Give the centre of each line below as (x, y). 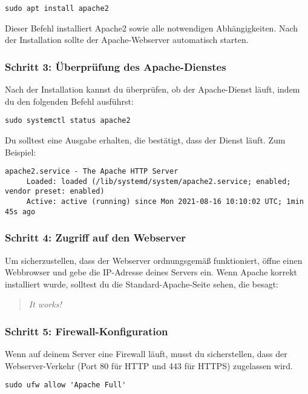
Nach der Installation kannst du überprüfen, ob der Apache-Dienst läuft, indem (152, 89)
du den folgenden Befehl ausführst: (69, 101)
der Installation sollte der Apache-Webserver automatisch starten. (127, 40)
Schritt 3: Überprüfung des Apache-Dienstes (116, 66)
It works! (45, 304)
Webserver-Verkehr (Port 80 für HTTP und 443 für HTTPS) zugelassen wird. (149, 365)
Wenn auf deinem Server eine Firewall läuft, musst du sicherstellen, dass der (146, 354)
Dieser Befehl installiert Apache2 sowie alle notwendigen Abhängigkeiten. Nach (152, 28)
